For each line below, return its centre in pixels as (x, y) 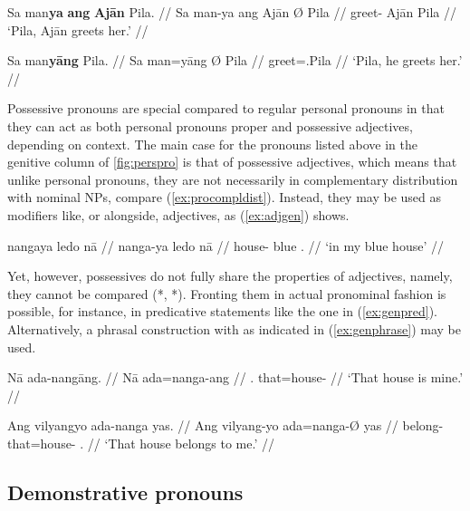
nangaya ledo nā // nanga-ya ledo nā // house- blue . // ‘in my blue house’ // (225, 245)
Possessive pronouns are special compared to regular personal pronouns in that (226, 108)
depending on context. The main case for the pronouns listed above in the (212, 144)
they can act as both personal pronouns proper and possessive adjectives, (210, 125)
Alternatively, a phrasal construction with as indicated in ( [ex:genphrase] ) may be (235, 328)
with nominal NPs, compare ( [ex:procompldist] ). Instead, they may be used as (225, 197)
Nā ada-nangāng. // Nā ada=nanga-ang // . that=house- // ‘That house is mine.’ (235, 377)
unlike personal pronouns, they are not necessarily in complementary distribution (233, 179)
